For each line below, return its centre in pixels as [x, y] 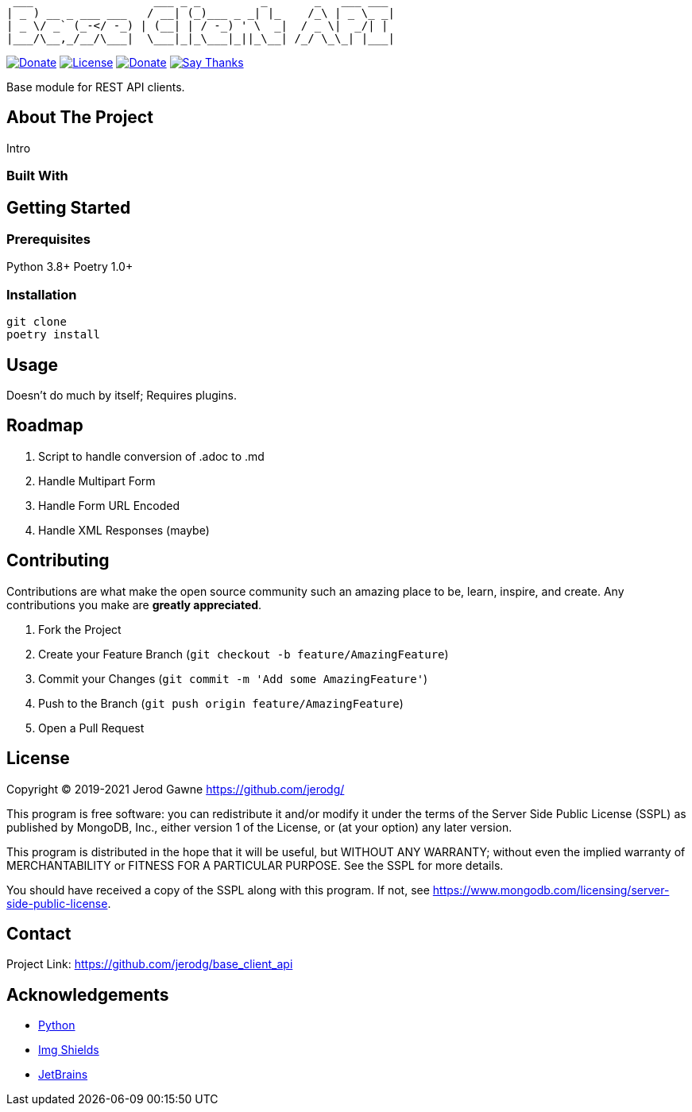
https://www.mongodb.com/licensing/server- [551, 890]
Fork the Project [80, 629]
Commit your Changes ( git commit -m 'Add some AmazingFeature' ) [233, 678]
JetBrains [63, 1075]
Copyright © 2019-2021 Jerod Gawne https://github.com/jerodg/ [176, 789]
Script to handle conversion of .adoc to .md [151, 456]
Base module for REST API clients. [96, 87]
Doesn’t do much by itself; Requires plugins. [122, 396]
